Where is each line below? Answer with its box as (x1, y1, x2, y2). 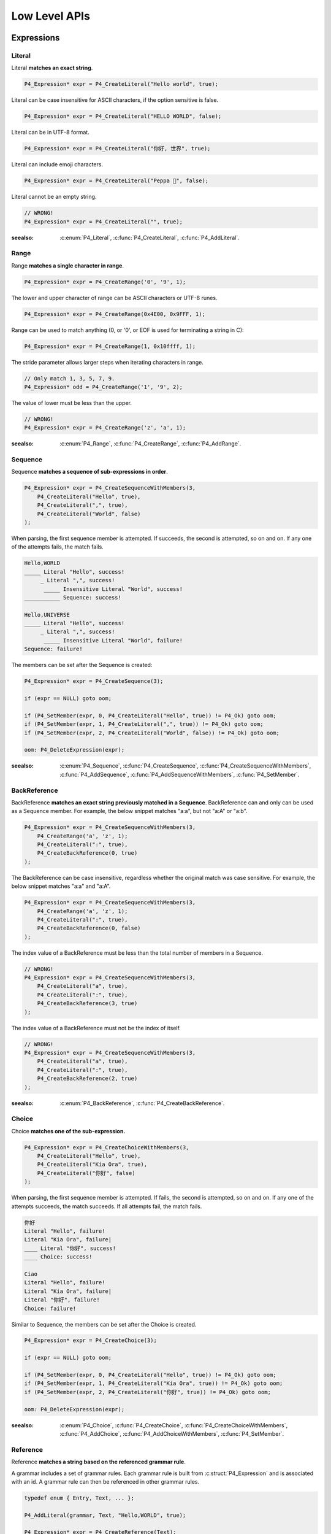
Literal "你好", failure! (24, 1297, 101, 1303)
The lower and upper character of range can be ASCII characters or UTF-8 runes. (11, 294, 218, 301)
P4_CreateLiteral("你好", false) (37, 1170, 135, 1176)
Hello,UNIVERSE (24, 611, 70, 618)
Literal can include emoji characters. (11, 161, 104, 168)
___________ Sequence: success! (24, 594, 122, 601)
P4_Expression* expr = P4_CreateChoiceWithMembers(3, (24, 1144, 189, 1150)
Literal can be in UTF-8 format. (11, 129, 89, 136)
